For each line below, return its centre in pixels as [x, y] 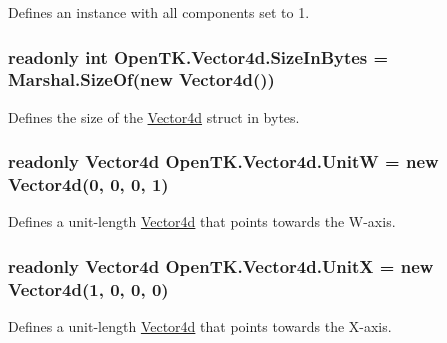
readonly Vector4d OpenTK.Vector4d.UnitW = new [223, 161]
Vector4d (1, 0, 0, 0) [88, 288]
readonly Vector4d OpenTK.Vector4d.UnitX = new [221, 265]
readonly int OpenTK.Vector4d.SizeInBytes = [198, 56]
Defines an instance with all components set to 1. [159, 12]
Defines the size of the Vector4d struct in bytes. [154, 116]
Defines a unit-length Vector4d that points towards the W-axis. [202, 221]
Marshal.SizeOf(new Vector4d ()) [141, 79]
